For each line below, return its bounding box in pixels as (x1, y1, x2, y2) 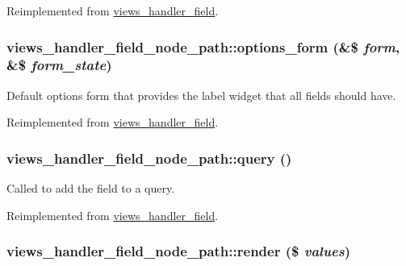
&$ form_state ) (6, 55, 112, 75)
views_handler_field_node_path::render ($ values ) (6, 241, 351, 261)
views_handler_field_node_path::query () (6, 148, 292, 168)
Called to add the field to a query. (6, 180, 175, 197)
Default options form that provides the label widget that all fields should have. (6, 86, 396, 103)
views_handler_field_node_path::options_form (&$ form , (6, 36, 400, 56)
